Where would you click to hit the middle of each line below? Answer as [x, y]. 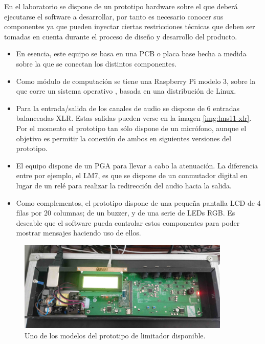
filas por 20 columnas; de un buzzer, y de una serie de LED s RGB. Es [126, 213]
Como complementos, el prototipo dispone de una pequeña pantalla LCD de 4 [138, 202]
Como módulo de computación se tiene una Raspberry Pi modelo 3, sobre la [136, 81]
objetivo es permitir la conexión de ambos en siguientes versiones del [124, 138]
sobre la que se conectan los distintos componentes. [96, 63]
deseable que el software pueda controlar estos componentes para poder [128, 222]
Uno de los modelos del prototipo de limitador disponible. [115, 335]
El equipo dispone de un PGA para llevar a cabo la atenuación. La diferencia [137, 165]
